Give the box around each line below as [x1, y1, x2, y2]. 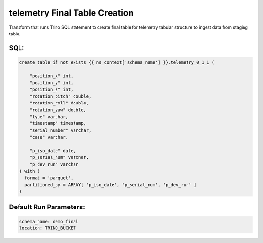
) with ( [19, 168, 40, 174]
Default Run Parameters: [9, 203, 85, 211]
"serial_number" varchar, [29, 127, 92, 133]
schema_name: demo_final [19, 219, 79, 224]
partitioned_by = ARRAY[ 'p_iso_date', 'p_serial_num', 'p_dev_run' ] [24, 182, 197, 187]
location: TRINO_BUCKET [19, 226, 76, 231]
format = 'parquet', [24, 175, 74, 181]
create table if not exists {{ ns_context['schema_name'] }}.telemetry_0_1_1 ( [19, 59, 215, 65]
